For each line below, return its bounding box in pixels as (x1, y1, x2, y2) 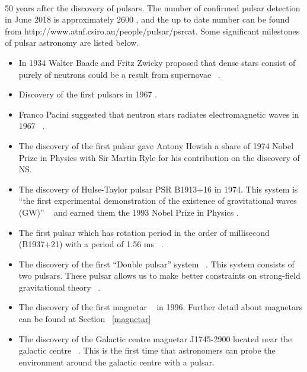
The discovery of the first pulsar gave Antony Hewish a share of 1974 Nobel (18, 139, 294, 152)
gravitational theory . (18, 280, 101, 293)
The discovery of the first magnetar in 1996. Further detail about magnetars (18, 301, 303, 313)
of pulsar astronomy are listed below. (5, 36, 139, 49)
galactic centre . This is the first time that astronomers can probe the (18, 344, 276, 357)
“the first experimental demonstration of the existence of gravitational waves (18, 194, 297, 207)
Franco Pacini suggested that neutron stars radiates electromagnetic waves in (18, 108, 299, 120)
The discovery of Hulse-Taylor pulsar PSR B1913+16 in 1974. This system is (18, 182, 298, 195)
